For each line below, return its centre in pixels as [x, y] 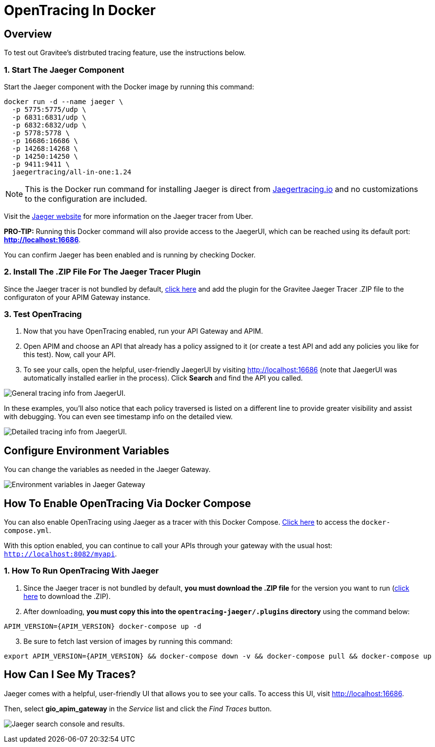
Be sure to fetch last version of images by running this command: [128, 641]
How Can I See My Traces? [70, 675]
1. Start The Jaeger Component [64, 70]
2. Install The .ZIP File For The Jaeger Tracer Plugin [102, 272]
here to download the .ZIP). [67, 596]
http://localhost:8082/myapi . [60, 554]
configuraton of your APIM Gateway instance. [77, 297]
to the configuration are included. [86, 199]
